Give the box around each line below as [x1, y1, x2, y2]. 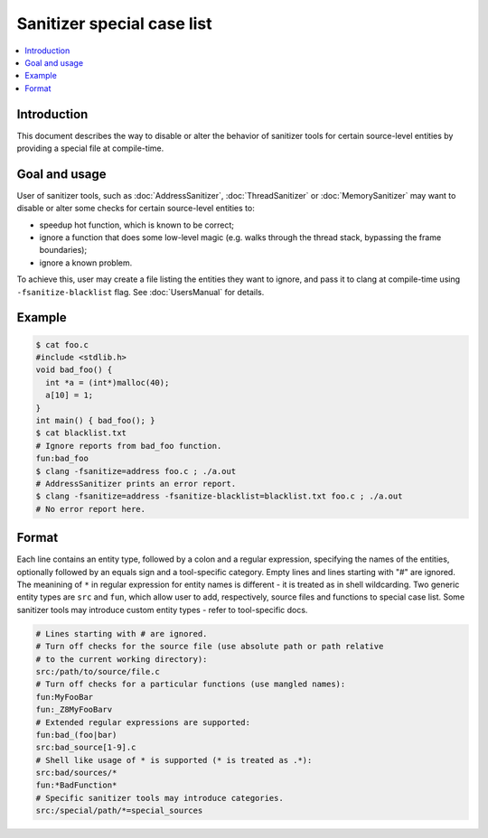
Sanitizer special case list [16, 14, 212, 33]
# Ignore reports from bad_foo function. [35, 441, 222, 451]
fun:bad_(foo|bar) [35, 730, 117, 740]
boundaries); [39, 245, 88, 256]
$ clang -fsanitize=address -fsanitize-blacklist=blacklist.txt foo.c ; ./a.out [35, 491, 403, 501]
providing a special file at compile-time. [16, 143, 164, 154]
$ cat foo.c [35, 340, 89, 349]
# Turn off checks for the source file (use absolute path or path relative [35, 641, 384, 652]
